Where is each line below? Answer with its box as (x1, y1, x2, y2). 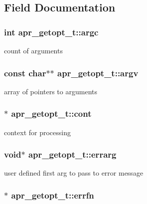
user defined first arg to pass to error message (4, 168, 144, 178)
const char (4, 66, 46, 79)
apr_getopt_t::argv (57, 66, 139, 79)
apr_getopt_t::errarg (28, 148, 117, 161)
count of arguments (4, 45, 63, 55)
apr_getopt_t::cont (11, 107, 92, 120)
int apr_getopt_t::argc (4, 25, 99, 38)
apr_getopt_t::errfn (11, 189, 94, 201)
